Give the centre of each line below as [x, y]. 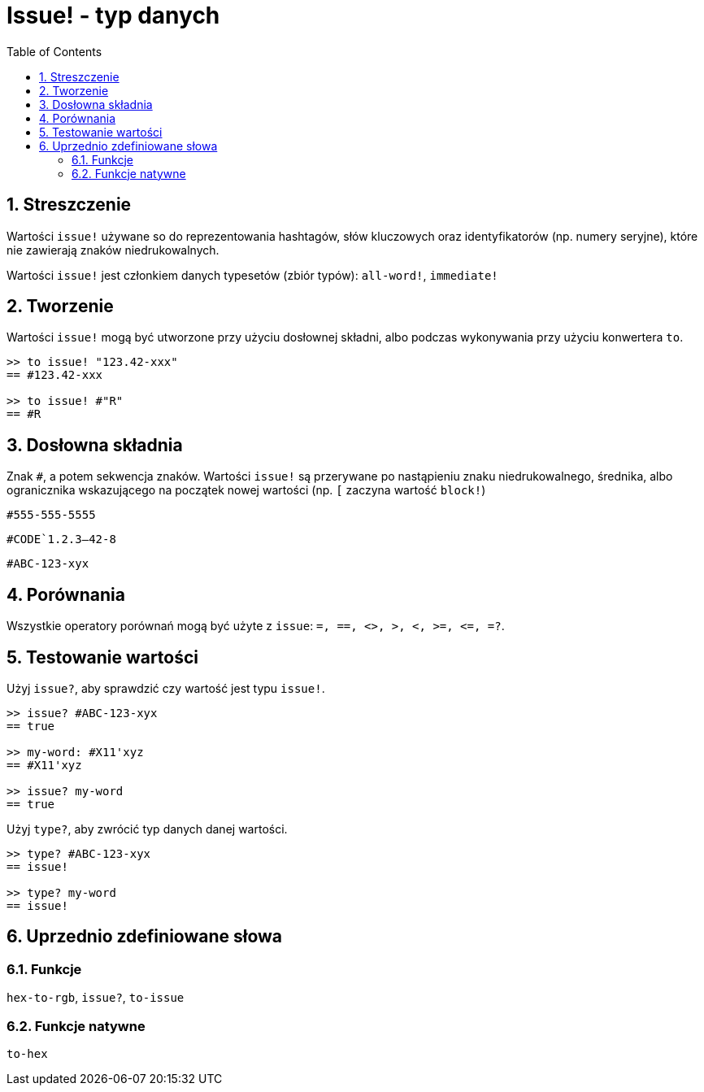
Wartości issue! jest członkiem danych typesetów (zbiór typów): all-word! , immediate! [252, 275]
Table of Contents [54, 51]
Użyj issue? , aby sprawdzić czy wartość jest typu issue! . [166, 688]
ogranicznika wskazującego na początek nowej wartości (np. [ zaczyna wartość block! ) [246, 490]
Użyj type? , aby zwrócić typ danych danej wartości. [147, 829]
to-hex [27, 1053]
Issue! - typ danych [113, 15]
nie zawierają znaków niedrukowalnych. [113, 250]
